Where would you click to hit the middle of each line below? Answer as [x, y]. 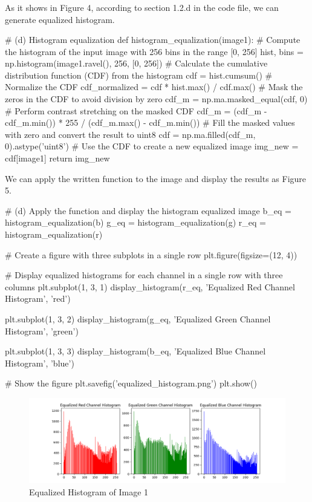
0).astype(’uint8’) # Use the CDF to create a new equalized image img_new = [152, 146]
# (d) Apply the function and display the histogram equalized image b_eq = [148, 210]
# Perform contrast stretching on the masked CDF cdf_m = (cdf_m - [136, 110]
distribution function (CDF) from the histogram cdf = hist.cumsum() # [139, 75]
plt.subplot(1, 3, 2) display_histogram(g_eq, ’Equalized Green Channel [138, 318]
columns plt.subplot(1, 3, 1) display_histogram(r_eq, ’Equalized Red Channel [150, 286]
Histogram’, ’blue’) [40, 363]
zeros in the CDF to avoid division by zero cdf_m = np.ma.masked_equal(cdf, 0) [156, 99]
